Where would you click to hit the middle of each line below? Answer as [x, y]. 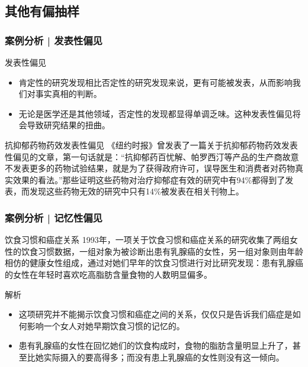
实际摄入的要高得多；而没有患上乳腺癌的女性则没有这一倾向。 [164, 357]
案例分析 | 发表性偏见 [54, 40]
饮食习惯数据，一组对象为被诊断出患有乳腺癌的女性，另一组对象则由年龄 [162, 251]
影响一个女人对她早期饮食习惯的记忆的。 [106, 325]
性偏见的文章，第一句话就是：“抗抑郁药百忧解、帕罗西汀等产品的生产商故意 [152, 156]
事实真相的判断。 [68, 94]
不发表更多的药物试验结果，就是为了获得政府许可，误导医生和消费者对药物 [150, 168]
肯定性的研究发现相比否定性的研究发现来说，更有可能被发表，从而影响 [155, 82]
